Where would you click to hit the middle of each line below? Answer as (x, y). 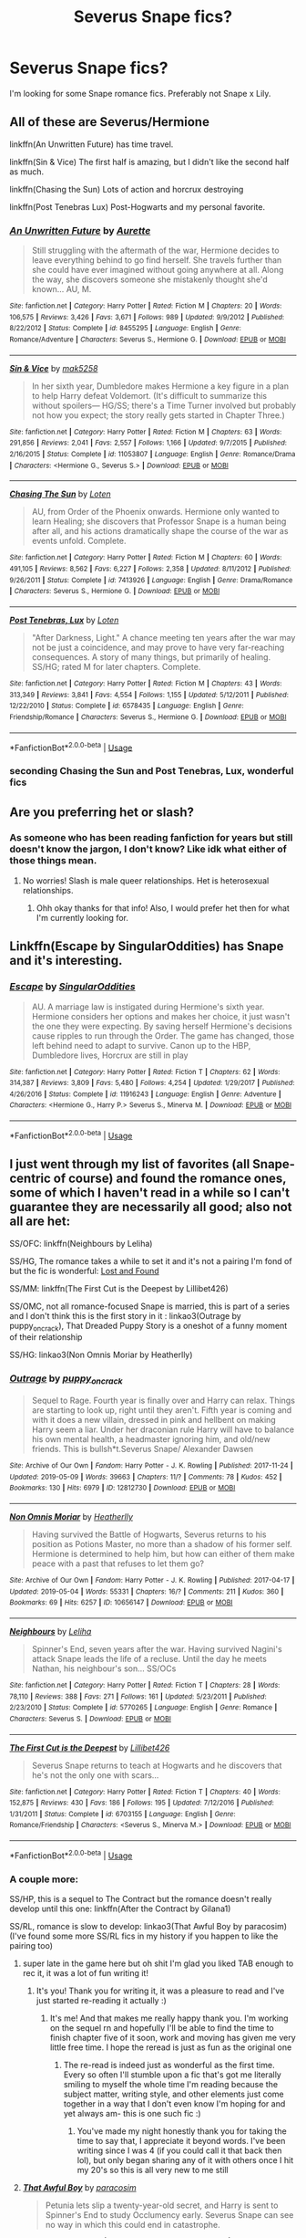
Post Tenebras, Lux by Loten (64, 620)
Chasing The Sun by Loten (60, 494)
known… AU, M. (61, 289)
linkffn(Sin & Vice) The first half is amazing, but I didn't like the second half (149, 162)
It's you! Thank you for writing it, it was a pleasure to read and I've (160, 1991)
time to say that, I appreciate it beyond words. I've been (181, 2141)
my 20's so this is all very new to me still (153, 2170)
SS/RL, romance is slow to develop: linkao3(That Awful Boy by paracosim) (148, 1927)
